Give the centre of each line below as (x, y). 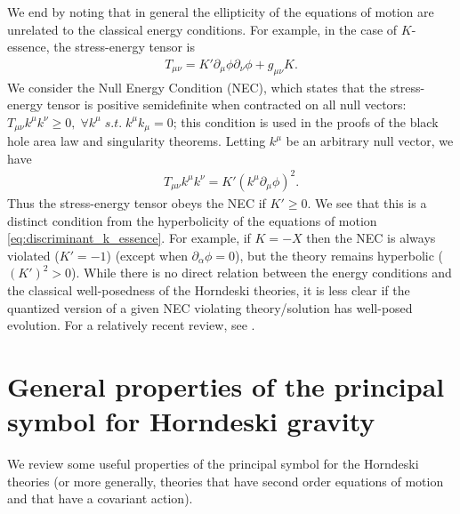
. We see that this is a (367, 202)
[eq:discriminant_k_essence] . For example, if (129, 238)
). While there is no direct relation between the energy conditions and (262, 273)
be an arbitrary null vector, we (370, 141)
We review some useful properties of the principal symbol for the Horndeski (213, 464)
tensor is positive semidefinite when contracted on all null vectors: (226, 104)
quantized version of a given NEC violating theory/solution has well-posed (210, 307)
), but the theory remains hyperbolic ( (339, 255)
